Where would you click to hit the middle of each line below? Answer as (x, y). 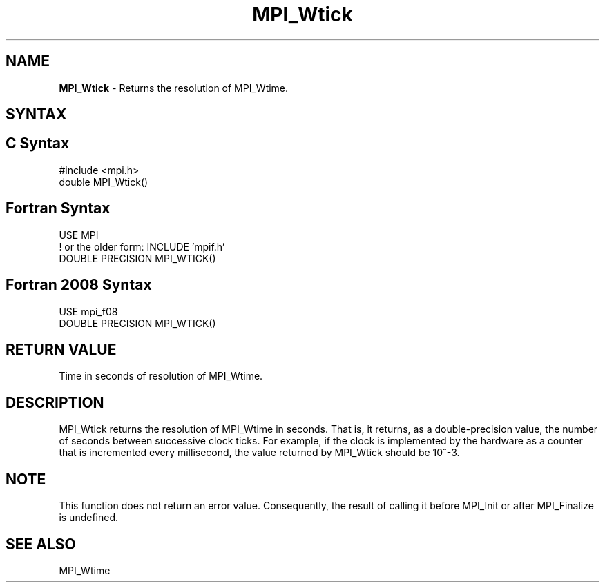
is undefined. (89, 518)
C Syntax (38, 144)
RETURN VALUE (61, 349)
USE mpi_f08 (88, 311)
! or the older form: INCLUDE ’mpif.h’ (142, 246)
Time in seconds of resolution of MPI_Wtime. (161, 376)
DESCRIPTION (55, 402)
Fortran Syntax (58, 208)
